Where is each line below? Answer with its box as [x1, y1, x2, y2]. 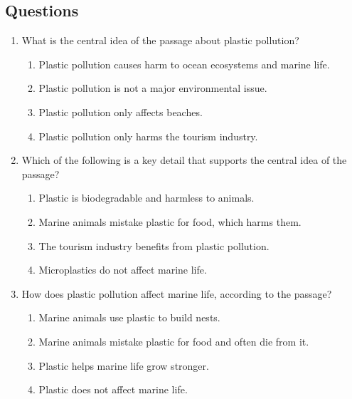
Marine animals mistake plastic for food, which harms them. [38, 214, 302, 229]
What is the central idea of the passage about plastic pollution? [21, 33, 299, 48]
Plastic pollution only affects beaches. [38, 104, 203, 119]
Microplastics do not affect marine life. [38, 262, 207, 277]
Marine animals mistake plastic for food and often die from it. [38, 333, 309, 348]
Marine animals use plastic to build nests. [38, 310, 220, 325]
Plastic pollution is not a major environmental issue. [38, 81, 267, 95]
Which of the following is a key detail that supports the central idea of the [21, 152, 347, 167]
